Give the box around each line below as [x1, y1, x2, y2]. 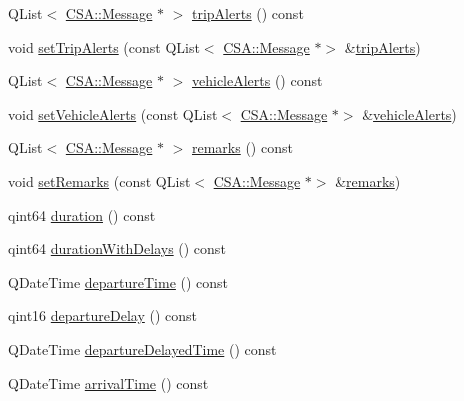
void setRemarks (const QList [8, 170, 191, 191]
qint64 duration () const [8, 204, 156, 225]
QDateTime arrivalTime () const [8, 372, 209, 393]
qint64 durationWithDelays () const [8, 238, 226, 259]
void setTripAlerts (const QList [8, 36, 200, 57]
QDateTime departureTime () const [8, 271, 229, 292]
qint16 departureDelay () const [8, 305, 197, 326]
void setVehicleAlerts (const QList [8, 103, 218, 124]
